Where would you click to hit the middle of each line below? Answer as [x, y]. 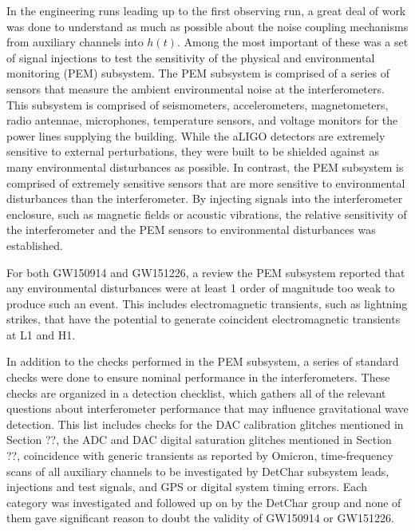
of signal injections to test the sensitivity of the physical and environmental [191, 57]
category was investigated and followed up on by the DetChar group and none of [204, 502]
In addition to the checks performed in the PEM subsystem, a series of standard [203, 361]
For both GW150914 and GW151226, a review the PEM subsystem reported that [206, 272]
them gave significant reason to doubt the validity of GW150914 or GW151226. [200, 518]
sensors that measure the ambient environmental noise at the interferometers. [196, 88]
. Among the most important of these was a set [292, 42]
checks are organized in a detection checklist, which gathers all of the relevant [196, 392]
